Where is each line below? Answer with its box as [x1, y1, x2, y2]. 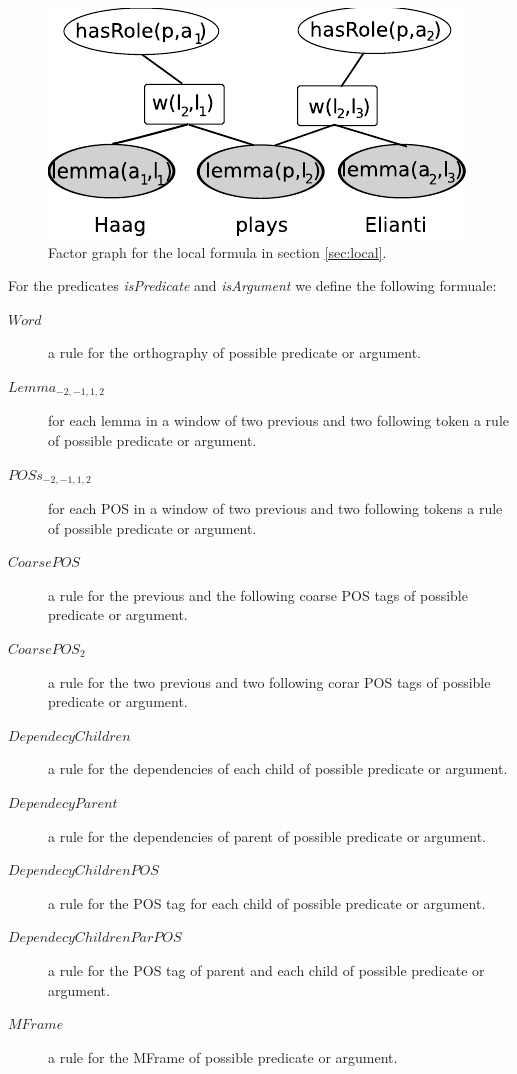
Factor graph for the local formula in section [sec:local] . [48, 241, 387, 262]
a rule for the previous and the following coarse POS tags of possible [48, 584, 468, 605]
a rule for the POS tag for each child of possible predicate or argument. [48, 892, 486, 913]
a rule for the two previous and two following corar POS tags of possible [48, 671, 491, 692]
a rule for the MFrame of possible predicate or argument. [48, 1046, 398, 1067]
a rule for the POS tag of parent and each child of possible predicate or [48, 959, 485, 980]
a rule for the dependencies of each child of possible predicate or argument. [48, 758, 508, 779]
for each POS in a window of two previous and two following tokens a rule [48, 498, 503, 519]
